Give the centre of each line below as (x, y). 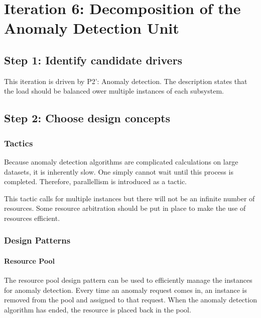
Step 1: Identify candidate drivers (93, 60)
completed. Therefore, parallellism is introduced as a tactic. (95, 181)
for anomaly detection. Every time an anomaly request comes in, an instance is (125, 290)
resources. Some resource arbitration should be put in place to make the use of (125, 208)
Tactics (19, 143)
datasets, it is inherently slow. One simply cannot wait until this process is (119, 171)
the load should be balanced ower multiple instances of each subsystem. (114, 91)
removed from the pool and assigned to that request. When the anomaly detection (130, 300)
